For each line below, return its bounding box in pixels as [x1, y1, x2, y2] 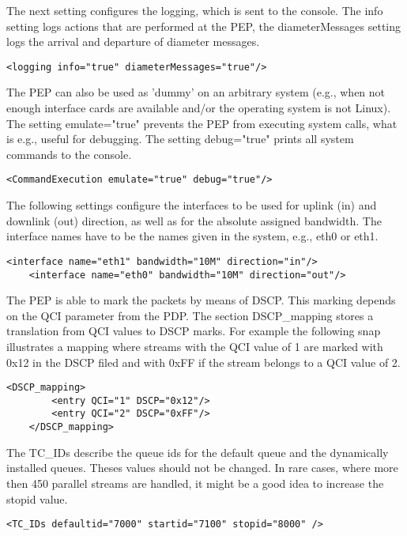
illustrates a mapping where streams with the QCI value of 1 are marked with [6, 338, 383, 354]
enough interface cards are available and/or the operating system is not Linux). [6, 100, 391, 116]
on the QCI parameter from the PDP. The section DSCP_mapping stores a [6, 307, 374, 323]
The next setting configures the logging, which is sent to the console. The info [6, 2, 383, 18]
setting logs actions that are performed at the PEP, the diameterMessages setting [6, 17, 401, 34]
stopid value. [6, 490, 68, 507]
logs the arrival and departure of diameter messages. [6, 33, 260, 50]
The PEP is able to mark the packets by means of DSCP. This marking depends [6, 292, 396, 308]
